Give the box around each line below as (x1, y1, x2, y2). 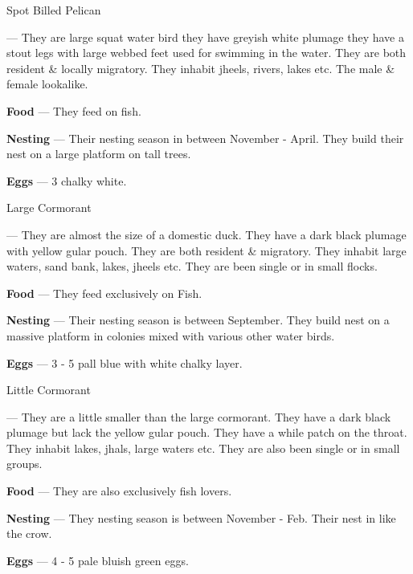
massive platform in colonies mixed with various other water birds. (6, 327, 335, 344)
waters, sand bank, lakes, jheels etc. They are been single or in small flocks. (6, 258, 378, 275)
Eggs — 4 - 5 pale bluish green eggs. (6, 552, 189, 568)
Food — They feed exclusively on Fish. (6, 284, 202, 301)
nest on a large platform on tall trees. (6, 145, 191, 162)
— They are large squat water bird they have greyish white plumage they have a (6, 28, 404, 45)
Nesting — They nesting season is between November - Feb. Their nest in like (6, 509, 396, 526)
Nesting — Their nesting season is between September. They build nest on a (6, 311, 390, 328)
